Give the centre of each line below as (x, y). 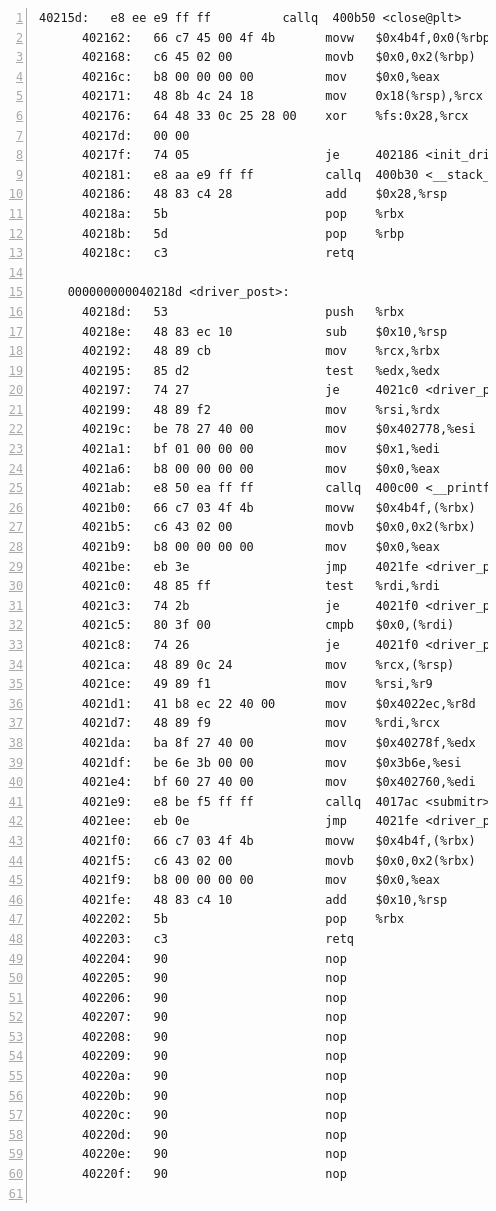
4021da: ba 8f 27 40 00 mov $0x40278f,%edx (278, 742)
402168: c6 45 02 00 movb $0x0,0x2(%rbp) (278, 57)
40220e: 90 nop (214, 1154)
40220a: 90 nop (214, 1076)
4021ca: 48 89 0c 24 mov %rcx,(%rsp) (268, 664)
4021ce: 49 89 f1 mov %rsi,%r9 (257, 684)
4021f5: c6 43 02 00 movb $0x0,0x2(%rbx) (278, 860)
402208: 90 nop (214, 1036)
